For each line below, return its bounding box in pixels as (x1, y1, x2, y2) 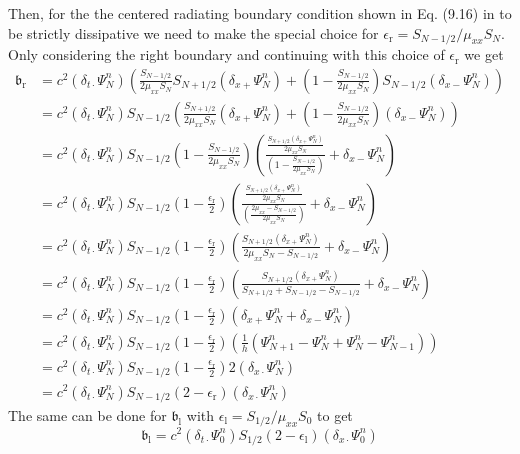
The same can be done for (8, 405, 167, 426)
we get (464, 44, 504, 65)
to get (317, 405, 353, 426)
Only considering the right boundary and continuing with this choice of (8, 44, 445, 65)
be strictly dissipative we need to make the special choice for (8, 22, 379, 43)
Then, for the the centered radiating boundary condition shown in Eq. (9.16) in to (8, 3, 512, 23)
